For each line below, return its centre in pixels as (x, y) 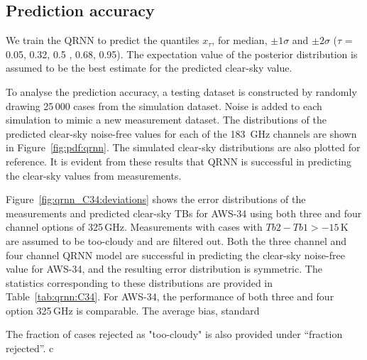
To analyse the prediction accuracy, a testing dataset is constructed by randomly (181, 91)
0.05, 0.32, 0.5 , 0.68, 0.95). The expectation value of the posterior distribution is (182, 54)
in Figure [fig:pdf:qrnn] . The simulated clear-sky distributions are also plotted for (183, 147)
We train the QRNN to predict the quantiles (103, 40)
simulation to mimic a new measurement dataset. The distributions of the (166, 120)
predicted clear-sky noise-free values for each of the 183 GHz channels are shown (181, 133)
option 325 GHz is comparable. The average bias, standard (133, 310)
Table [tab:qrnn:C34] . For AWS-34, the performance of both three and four (170, 296)
